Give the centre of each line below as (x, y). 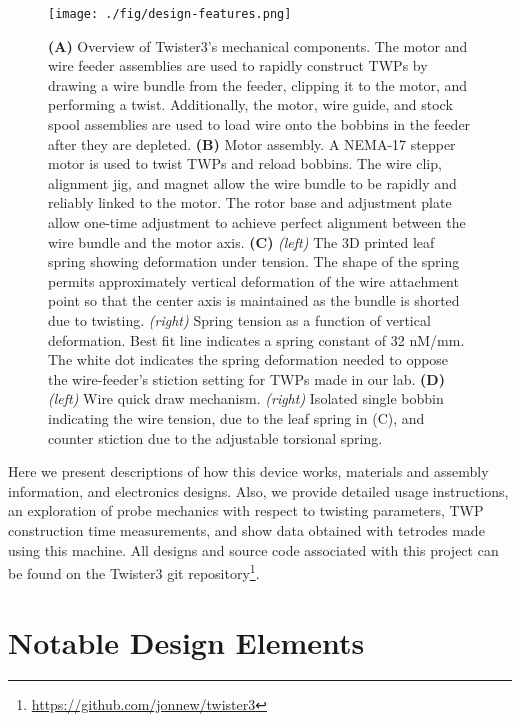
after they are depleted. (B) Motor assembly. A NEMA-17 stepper (252, 143)
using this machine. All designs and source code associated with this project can (253, 549)
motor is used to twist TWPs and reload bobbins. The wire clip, (245, 163)
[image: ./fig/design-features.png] (170, 14)
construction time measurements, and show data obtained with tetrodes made (246, 529)
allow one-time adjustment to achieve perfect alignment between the (257, 222)
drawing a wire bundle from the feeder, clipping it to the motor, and (258, 84)
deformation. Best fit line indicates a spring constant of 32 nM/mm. (256, 339)
